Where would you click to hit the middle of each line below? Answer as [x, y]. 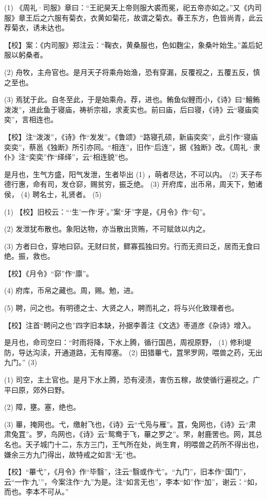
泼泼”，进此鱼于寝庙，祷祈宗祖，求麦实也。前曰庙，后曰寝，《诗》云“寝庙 [128, 109]
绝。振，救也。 [29, 256]
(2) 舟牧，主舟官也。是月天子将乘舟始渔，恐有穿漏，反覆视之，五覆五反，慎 [132, 72]
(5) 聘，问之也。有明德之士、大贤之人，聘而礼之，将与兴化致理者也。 [121, 308]
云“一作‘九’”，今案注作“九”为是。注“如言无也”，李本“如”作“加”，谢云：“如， [133, 481]
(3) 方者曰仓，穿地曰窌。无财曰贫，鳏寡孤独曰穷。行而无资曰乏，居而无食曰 [132, 246]
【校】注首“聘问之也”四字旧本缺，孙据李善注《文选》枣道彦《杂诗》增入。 [130, 325]
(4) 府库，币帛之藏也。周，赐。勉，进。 [71, 290]
